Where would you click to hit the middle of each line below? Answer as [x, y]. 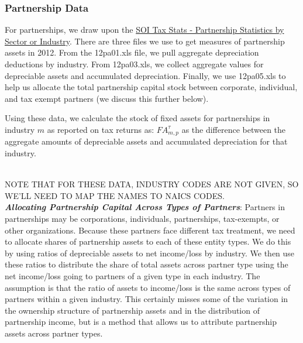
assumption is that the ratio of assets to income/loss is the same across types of [148, 287]
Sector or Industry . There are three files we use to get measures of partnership [145, 41]
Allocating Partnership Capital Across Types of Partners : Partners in [145, 207]
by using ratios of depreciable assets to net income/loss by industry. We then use [150, 253]
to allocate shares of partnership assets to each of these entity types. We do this [148, 241]
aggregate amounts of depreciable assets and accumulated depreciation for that [146, 141]
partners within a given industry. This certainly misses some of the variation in [147, 299]
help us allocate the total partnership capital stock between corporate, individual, [151, 87]
